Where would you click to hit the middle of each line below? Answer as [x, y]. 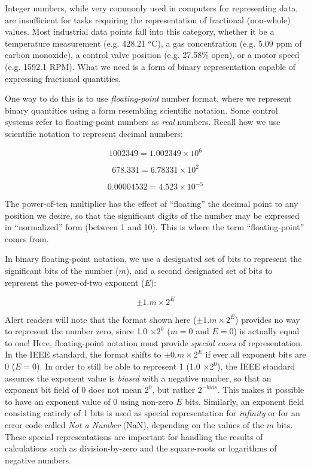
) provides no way [268, 319]
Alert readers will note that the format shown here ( [101, 319]
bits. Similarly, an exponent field [245, 401]
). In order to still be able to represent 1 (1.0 [118, 366]
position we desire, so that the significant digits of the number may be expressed [152, 215]
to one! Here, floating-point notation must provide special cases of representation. [154, 342]
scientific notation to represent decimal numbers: [94, 133]
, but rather [174, 390]
